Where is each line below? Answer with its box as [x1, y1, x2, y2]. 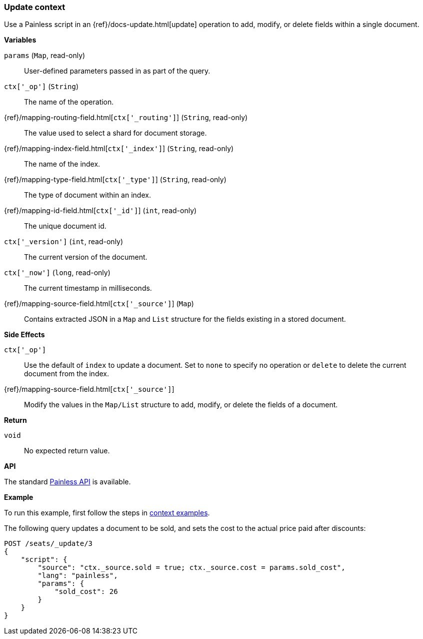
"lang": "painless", [37, 571, 118, 580]
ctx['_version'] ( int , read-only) [4, 237, 123, 246]
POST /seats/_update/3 [4, 539, 93, 548]
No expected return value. [24, 446, 110, 455]
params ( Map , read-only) [4, 51, 85, 60]
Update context [4, 2, 65, 12]
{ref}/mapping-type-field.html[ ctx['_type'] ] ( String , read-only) [4, 175, 226, 184]
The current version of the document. [24, 253, 147, 262]
